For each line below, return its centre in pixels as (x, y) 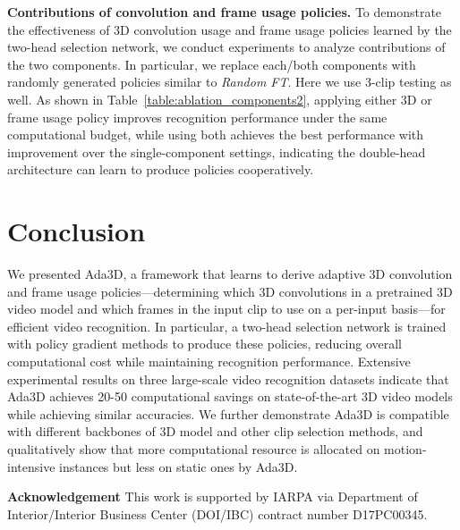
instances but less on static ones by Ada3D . (179, 466)
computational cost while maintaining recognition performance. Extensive (209, 362)
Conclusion (77, 231)
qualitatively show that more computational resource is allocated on (194, 449)
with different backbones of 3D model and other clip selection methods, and (215, 431)
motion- (405, 449)
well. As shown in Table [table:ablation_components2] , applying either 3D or (220, 99)
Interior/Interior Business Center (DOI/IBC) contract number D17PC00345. (217, 513)
